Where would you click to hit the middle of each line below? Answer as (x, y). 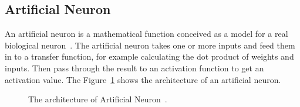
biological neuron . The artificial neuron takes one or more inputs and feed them (150, 45)
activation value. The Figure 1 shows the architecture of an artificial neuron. (143, 79)
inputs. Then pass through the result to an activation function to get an (134, 68)
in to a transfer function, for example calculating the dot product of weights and (149, 56)
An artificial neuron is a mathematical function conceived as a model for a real (146, 34)
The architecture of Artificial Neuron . (98, 99)
